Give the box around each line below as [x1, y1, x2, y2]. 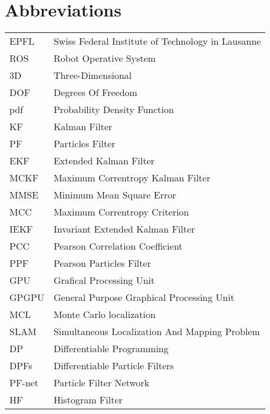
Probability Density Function [53, 102, 174, 117]
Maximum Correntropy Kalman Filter [53, 171, 210, 185]
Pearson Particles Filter [53, 256, 151, 270]
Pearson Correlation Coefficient [53, 239, 183, 253]
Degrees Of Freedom [53, 85, 137, 100]
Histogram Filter [53, 393, 123, 407]
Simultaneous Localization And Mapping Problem [53, 324, 260, 339]
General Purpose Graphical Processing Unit [53, 290, 235, 304]
